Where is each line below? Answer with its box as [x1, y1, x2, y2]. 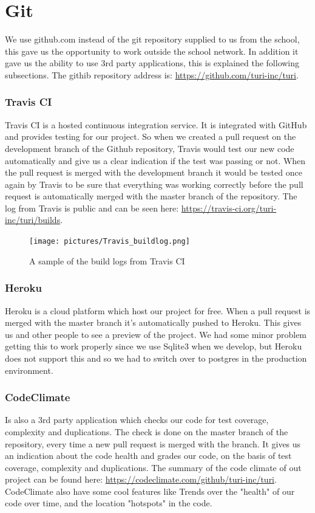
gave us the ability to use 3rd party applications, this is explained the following [5, 57, 300, 69]
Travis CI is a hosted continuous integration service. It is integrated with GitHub [5, 118, 307, 131]
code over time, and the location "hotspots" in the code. [5, 497, 212, 509]
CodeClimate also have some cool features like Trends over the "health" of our [5, 484, 295, 497]
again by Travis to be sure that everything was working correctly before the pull [5, 177, 303, 190]
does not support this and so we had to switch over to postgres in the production [5, 351, 307, 364]
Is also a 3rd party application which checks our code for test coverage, [5, 413, 269, 426]
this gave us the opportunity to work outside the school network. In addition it [5, 44, 299, 57]
